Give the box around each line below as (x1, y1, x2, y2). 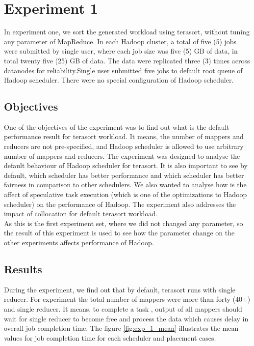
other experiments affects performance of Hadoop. (4, 237, 154, 248)
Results (4, 261, 42, 276)
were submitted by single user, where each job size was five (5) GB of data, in (4, 46, 238, 56)
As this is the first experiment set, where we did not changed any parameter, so (4, 218, 243, 228)
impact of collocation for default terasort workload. (4, 208, 157, 219)
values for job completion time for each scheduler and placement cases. (4, 332, 216, 343)
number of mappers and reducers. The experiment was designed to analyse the (4, 150, 240, 161)
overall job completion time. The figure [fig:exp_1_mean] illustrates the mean (4, 323, 239, 333)
